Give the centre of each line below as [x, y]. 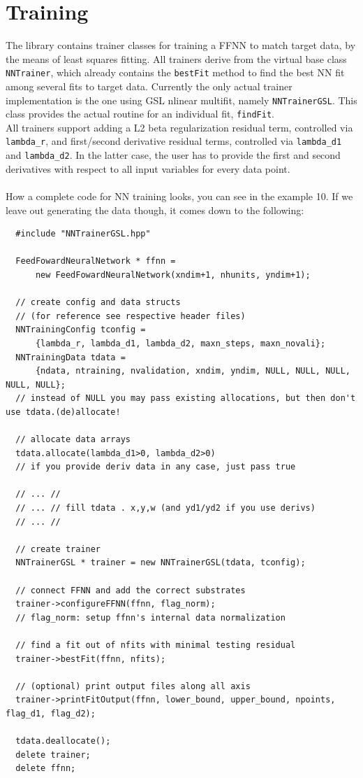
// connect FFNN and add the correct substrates [131, 590]
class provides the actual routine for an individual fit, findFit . [140, 114]
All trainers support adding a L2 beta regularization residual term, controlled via [179, 127]
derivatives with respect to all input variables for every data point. [148, 168]
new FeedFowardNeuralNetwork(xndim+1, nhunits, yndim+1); [173, 275]
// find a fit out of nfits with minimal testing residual [156, 645]
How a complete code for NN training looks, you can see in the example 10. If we [179, 196]
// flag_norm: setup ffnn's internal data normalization [150, 617]
